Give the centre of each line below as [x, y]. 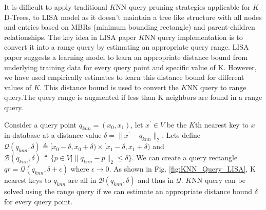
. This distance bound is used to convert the [109, 87]
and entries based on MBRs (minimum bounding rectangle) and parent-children [130, 27]
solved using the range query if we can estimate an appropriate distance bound [128, 191]
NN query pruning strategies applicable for [183, 7]
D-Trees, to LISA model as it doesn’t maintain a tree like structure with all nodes [133, 17]
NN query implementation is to [194, 37]
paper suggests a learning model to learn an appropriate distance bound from [126, 57]
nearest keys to [28, 180]
